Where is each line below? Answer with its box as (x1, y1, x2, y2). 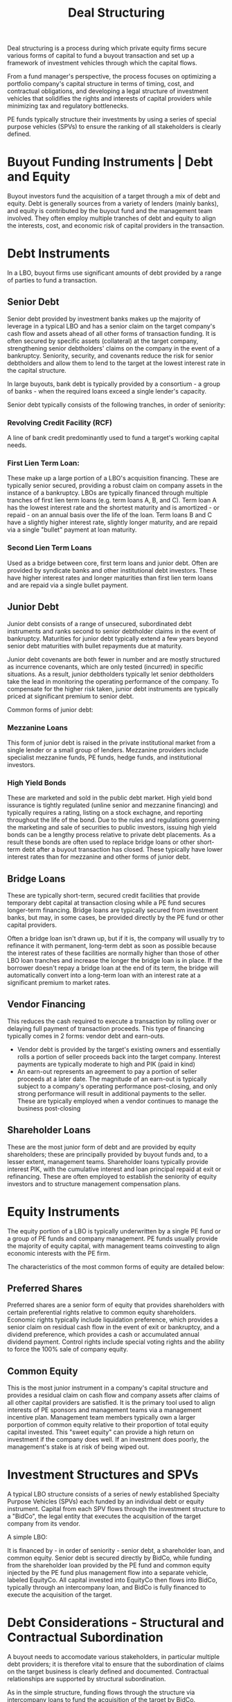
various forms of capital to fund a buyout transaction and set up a (7, 51, 195, 60)
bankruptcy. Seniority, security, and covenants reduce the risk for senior (7, 351, 213, 360)
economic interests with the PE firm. (7, 1249, 111, 1257)
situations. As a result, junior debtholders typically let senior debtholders (7, 670, 215, 678)
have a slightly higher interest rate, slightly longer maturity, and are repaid (7, 519, 218, 527)
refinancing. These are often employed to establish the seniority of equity (7, 1172, 217, 1181)
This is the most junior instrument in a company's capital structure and (7, 1383, 208, 1392)
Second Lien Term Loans (7, 543, 92, 553)
